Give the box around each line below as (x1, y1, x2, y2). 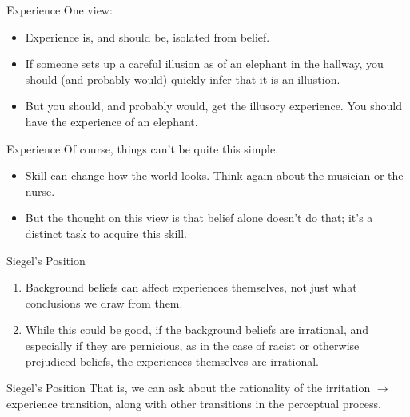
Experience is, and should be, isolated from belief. (25, 28, 270, 45)
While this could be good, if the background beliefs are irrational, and (25, 321, 369, 338)
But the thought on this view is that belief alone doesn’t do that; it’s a (25, 209, 373, 226)
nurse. (25, 182, 55, 199)
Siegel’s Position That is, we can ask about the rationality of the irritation (6, 379, 371, 396)
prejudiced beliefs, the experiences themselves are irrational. (25, 352, 320, 369)
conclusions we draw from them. (25, 294, 183, 311)
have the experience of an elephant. (25, 113, 198, 129)
